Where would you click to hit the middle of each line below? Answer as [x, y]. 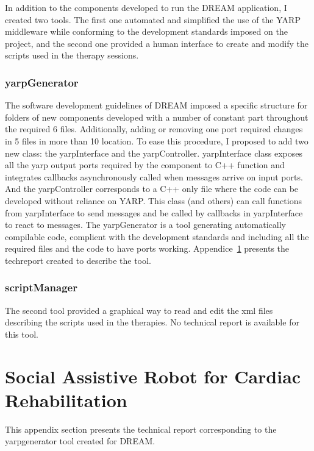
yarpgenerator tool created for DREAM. [80, 441]
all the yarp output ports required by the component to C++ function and [145, 165]
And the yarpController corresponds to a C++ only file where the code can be [152, 189]
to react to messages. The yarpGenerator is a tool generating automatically [146, 225]
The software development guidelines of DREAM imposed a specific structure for [156, 105]
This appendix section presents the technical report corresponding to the [141, 429]
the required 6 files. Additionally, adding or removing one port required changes [154, 129]
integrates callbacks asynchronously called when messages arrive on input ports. [154, 176]
